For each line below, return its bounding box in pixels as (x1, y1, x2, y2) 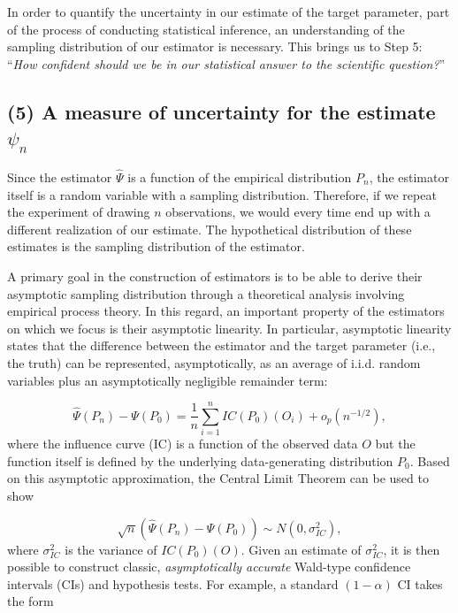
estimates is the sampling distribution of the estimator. (7, 237, 305, 256)
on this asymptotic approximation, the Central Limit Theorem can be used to (7, 469, 429, 487)
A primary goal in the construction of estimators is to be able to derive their (7, 266, 423, 285)
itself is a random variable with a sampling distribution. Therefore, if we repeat (7, 185, 437, 203)
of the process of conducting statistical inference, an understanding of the (7, 19, 405, 38)
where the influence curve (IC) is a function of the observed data (7, 434, 358, 453)
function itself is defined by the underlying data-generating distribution (7, 451, 393, 470)
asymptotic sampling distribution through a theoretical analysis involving (7, 284, 405, 303)
